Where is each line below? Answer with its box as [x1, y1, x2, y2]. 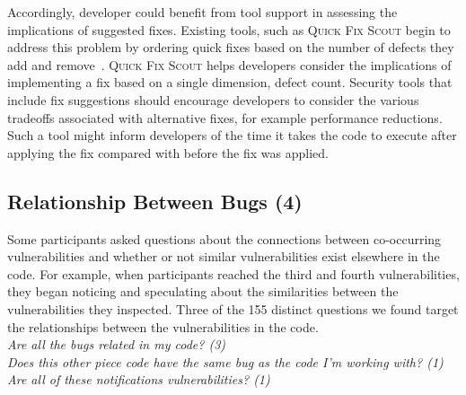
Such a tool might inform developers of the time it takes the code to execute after [7, 126, 457, 145]
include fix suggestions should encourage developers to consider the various [7, 90, 419, 109]
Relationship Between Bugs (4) [7, 187, 303, 215]
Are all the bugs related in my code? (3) [7, 335, 226, 354]
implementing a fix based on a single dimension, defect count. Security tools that [7, 73, 453, 92]
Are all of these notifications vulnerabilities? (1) [7, 370, 270, 389]
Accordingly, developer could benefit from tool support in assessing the [7, 3, 398, 21]
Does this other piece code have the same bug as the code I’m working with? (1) [7, 352, 444, 371]
